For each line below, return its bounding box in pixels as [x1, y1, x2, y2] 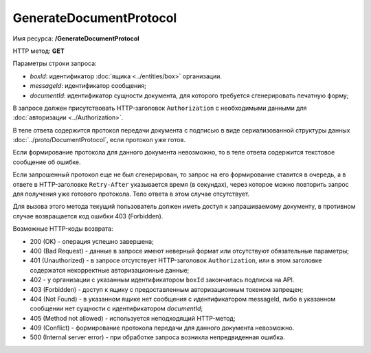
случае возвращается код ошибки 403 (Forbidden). [12, 212, 164, 220]
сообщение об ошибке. [12, 158, 81, 166]
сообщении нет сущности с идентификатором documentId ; [30, 304, 203, 312]
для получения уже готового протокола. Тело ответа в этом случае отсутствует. [12, 190, 250, 198]
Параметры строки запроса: [12, 59, 97, 68]
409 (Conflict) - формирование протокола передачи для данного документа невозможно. [30, 323, 295, 332]
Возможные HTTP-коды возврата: [12, 225, 113, 233]
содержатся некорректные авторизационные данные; [30, 266, 190, 274]
